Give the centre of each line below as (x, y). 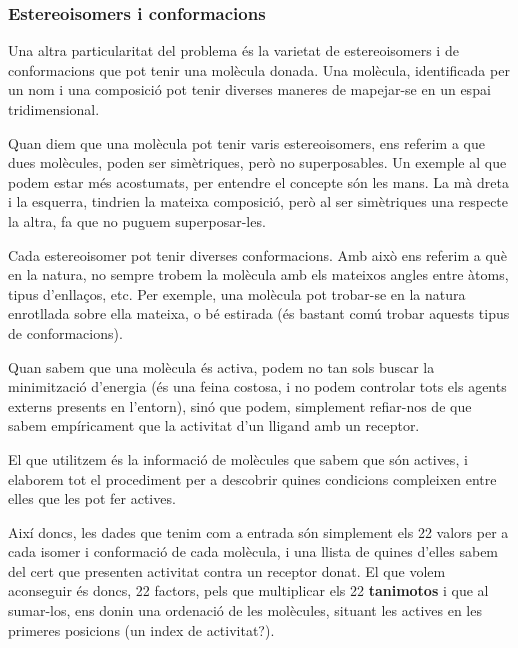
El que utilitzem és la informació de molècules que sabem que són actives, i (238, 458)
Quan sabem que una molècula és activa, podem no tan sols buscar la (221, 366)
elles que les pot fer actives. (92, 498)
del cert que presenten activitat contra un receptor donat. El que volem (227, 570)
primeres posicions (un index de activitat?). (141, 629)
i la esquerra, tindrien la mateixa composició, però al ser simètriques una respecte (258, 201)
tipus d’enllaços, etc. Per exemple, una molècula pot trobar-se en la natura (237, 293)
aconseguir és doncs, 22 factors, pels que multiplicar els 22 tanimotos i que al (248, 590)
